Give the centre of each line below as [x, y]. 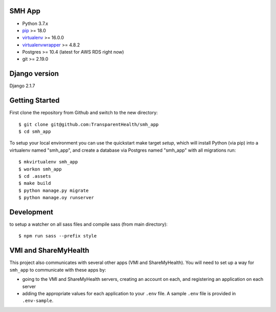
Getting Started [34, 100]
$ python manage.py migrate [54, 190]
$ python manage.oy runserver [56, 198]
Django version [34, 74]
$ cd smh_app [35, 132]
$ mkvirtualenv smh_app [48, 162]
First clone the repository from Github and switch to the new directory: [84, 113]
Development [31, 212]
